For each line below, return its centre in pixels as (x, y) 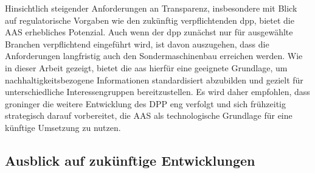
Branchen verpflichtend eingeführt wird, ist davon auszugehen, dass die (137, 44)
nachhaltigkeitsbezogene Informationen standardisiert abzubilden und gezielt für (154, 79)
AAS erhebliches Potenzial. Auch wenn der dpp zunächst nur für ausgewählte (149, 32)
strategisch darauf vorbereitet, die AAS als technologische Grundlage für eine (149, 115)
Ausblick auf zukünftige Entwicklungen (130, 160)
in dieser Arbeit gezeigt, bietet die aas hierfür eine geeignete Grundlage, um (146, 67)
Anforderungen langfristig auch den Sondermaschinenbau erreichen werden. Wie (154, 56)
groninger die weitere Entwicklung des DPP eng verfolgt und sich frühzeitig (145, 103)
